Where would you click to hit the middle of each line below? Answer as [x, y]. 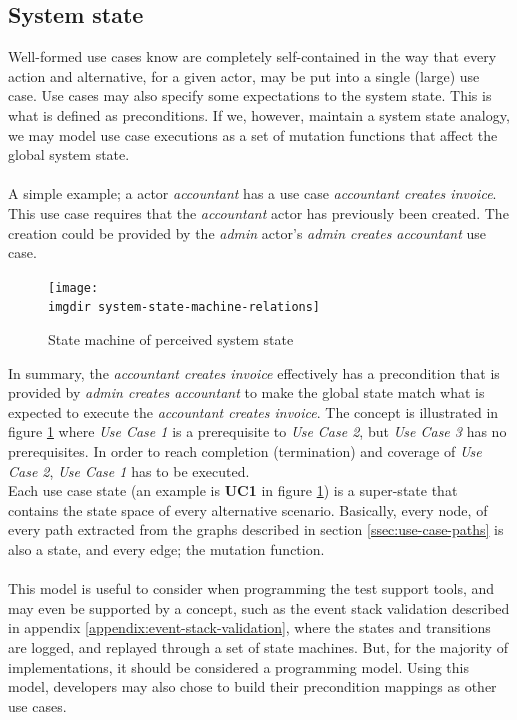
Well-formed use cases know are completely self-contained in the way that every [252, 56]
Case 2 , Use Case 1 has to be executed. [129, 470]
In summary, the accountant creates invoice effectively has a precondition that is [254, 372]
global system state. [69, 154]
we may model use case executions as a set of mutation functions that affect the [253, 134]
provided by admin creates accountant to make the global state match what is [246, 392]
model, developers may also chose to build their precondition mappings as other [252, 686]
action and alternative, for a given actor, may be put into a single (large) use [244, 75]
